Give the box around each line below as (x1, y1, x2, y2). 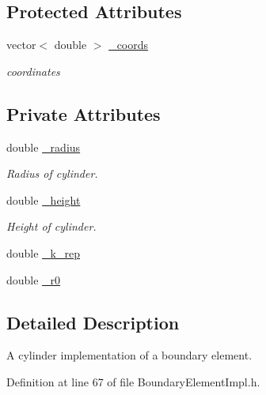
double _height (6, 191, 81, 208)
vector (6, 36, 36, 53)
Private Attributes (6, 101, 161, 126)
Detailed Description (6, 310, 180, 334)
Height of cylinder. (6, 218, 97, 235)
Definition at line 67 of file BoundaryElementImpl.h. (6, 373, 260, 389)
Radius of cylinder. (6, 165, 98, 182)
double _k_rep (6, 244, 81, 261)
